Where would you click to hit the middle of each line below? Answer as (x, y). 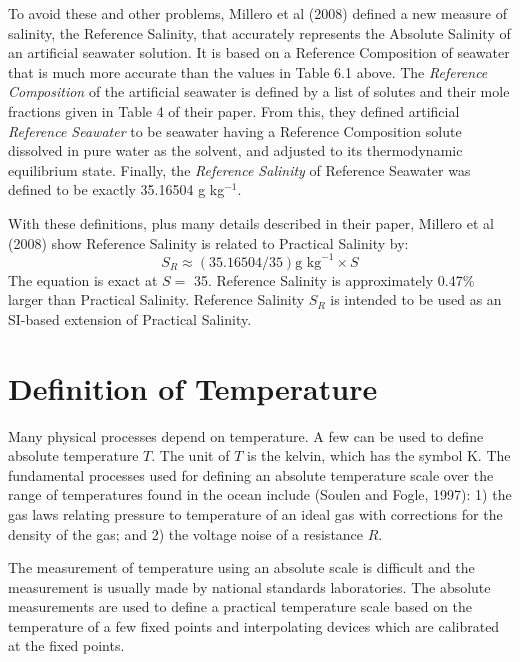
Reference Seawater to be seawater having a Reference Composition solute (235, 130)
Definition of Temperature (193, 387)
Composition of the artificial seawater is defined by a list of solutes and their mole (259, 91)
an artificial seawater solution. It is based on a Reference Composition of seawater (259, 52)
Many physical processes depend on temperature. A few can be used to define (246, 435)
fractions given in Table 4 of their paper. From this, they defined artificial (234, 110)
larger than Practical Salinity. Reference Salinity (156, 299)
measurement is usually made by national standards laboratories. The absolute (249, 586)
